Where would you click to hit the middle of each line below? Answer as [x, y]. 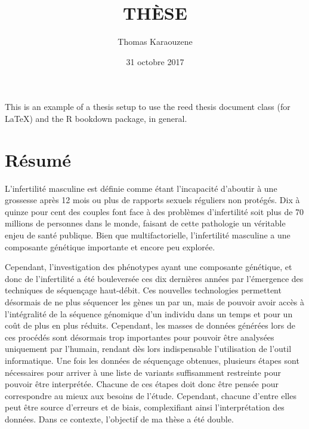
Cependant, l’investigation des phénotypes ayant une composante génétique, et [149, 267]
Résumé [38, 159]
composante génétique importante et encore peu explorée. [110, 246]
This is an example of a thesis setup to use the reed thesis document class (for [148, 107]
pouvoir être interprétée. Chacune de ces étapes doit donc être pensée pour [142, 384]
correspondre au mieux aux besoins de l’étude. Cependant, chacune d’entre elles [151, 395]
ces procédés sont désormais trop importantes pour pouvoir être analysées [140, 337]
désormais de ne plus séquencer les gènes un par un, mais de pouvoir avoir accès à [155, 301]
